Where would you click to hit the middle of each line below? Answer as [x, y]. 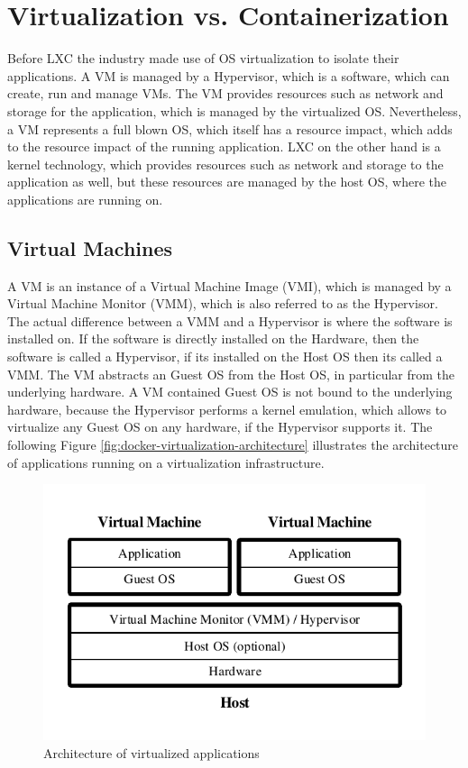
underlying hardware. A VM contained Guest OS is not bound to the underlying [230, 392]
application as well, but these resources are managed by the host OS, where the [227, 182]
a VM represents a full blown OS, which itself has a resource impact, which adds [230, 128]
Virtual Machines [90, 247]
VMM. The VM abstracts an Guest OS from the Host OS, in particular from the [231, 374]
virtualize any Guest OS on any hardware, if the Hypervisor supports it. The [220, 427]
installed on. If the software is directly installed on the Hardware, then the [213, 338]
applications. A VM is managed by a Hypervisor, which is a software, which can [229, 75]
